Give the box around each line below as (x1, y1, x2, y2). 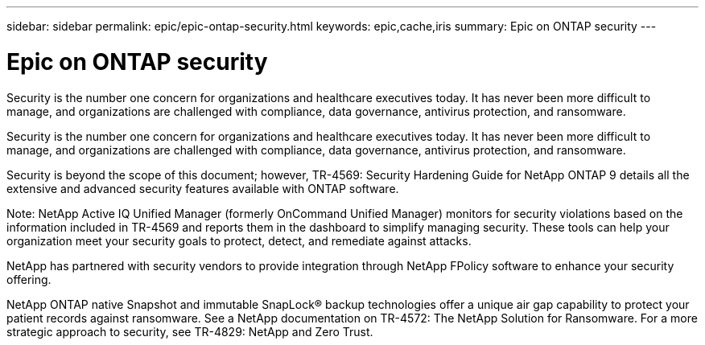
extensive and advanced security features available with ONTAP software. (6, 181, 399, 195)
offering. (6, 272, 52, 286)
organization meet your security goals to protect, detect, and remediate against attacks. (6, 233, 472, 248)
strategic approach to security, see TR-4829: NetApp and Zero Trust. (6, 324, 373, 339)
